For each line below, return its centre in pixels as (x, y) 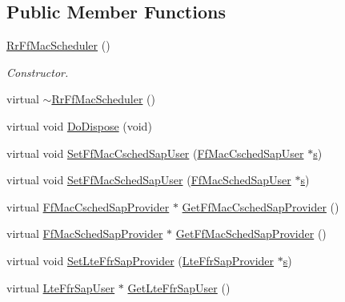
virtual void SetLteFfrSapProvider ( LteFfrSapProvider (140, 260)
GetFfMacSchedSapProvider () (251, 234)
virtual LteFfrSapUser (61, 287)
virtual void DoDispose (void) (79, 125)
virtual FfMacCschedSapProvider (88, 206)
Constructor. (38, 72)
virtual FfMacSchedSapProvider (85, 234)
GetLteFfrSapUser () (179, 287)
